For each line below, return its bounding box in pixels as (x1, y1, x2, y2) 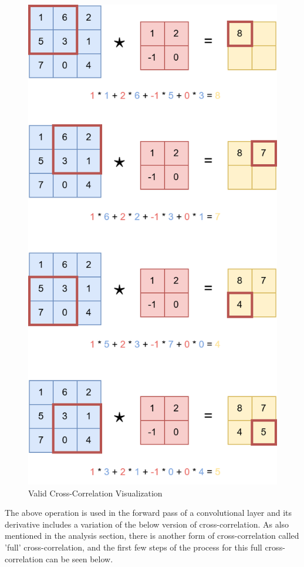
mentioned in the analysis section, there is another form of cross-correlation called (5, 529, 299, 542)
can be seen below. (46, 552, 113, 565)
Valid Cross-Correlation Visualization (28, 486, 163, 499)
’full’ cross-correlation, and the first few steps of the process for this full (5, 541, 262, 553)
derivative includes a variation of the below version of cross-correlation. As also (5, 518, 289, 530)
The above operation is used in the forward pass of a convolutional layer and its (5, 506, 292, 519)
